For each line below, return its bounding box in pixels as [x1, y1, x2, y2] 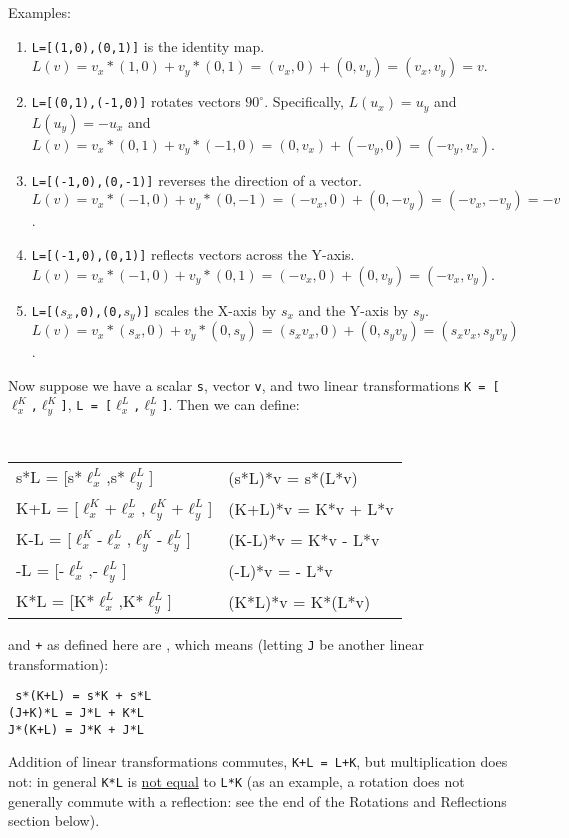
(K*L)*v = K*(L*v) [228, 590, 371, 614]
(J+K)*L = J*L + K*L [8, 706, 145, 721]
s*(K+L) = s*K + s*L [15, 689, 152, 704]
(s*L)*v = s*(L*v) [228, 466, 358, 490]
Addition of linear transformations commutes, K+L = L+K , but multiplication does [8, 751, 508, 772]
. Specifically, [264, 91, 344, 112]
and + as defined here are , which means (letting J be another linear [8, 634, 424, 655]
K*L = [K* [16, 589, 95, 613]
